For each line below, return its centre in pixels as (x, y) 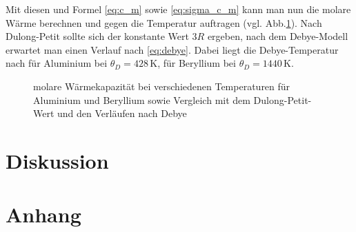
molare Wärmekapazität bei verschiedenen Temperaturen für (162, 86)
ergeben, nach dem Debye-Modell (278, 36)
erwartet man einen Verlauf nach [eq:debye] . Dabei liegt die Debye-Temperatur (172, 49)
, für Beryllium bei (197, 63)
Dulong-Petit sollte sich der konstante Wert (97, 36)
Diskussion (57, 160)
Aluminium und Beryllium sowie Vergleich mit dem (142, 99)
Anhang (43, 214)
